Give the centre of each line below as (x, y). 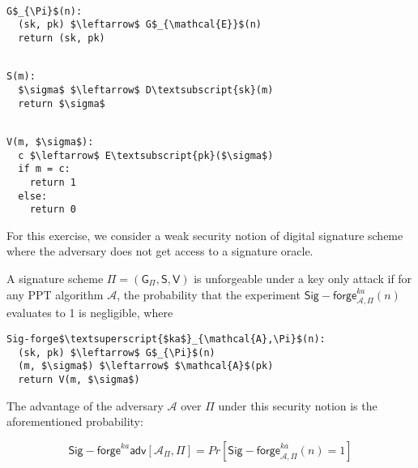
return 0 (53, 210)
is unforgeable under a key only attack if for (303, 279)
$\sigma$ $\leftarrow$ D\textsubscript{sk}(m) (146, 90)
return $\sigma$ (62, 103)
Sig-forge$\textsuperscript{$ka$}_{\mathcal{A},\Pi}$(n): (166, 339)
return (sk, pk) (62, 38)
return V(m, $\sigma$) (79, 379)
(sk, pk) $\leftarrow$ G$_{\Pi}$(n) (117, 352)
